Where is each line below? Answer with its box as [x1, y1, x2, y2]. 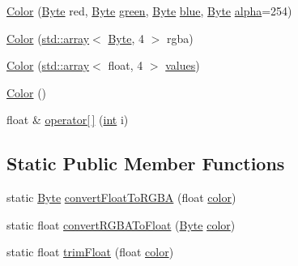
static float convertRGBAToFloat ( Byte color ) [6, 216, 236, 233]
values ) [165, 57, 200, 74]
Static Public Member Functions [6, 151, 285, 176]
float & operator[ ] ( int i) [6, 111, 129, 128]
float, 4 [108, 57, 143, 74]
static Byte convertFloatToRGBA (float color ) [6, 189, 236, 206]
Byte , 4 [108, 29, 144, 46]
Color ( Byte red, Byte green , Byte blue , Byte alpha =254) [6, 2, 292, 19]
